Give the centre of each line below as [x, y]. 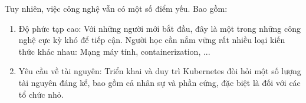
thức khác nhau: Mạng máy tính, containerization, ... [114, 51]
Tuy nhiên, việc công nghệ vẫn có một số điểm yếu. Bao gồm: [116, 8]
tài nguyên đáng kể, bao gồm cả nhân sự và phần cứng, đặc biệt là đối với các [159, 82]
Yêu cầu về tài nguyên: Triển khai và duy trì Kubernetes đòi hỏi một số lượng [160, 71]
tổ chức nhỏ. [41, 94]
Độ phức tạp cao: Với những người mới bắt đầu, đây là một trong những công [160, 28]
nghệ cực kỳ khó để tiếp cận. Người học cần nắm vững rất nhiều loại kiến [152, 40]
